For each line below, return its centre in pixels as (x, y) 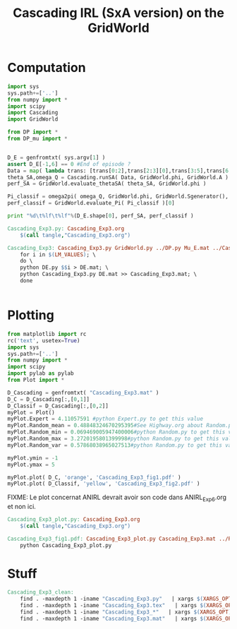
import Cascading (33, 113)
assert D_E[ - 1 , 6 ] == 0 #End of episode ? (69, 164)
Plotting (31, 315)
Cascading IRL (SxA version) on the (119, 13)
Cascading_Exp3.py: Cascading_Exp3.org (66, 228)
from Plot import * (36, 380)
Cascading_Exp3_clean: (41, 592)
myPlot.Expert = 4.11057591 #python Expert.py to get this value (105, 419)
